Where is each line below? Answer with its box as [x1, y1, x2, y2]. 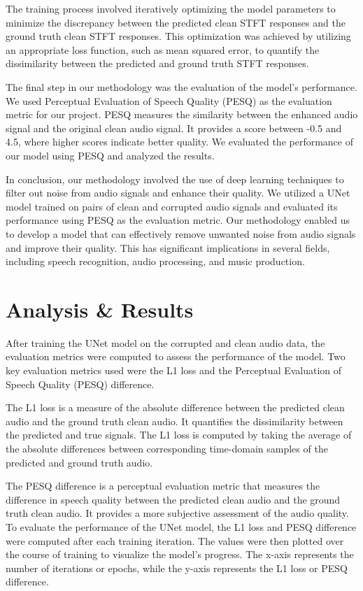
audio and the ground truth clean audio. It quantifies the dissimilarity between [6, 413, 343, 428]
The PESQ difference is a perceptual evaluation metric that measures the [6, 478, 320, 493]
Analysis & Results [6, 294, 194, 323]
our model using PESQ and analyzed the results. [6, 148, 215, 162]
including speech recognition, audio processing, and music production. [6, 254, 305, 269]
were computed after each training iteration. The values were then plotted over [6, 533, 344, 548]
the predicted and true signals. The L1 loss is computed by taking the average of [6, 427, 352, 442]
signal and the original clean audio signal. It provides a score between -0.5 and [6, 120, 342, 135]
